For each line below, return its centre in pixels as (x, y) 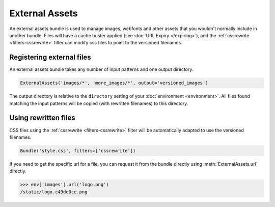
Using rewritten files (43, 118)
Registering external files (50, 57)
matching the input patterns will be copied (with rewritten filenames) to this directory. (99, 103)
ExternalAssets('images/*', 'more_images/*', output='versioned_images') (114, 83)
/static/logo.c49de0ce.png (54, 192)
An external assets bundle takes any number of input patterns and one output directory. (101, 69)
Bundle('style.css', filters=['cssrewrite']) (78, 151)
